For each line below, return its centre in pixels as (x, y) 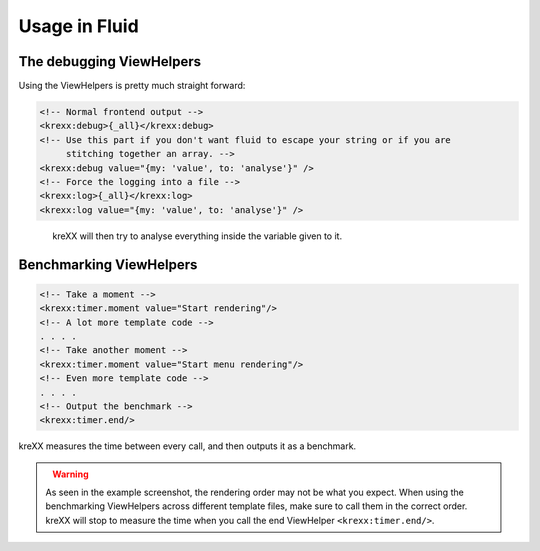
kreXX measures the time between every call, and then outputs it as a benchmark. (187, 446)
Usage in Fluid (78, 26)
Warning (70, 474)
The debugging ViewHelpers (110, 61)
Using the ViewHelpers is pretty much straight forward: (132, 86)
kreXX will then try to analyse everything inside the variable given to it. (197, 236)
